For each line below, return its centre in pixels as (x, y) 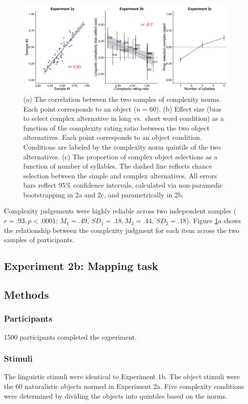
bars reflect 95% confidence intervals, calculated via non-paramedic (123, 185)
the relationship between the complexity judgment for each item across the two (122, 230)
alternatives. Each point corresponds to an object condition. (113, 137)
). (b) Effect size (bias (189, 108)
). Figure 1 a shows (214, 221)
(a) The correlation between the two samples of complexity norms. (122, 99)
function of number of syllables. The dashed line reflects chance (118, 166)
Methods (27, 295)
